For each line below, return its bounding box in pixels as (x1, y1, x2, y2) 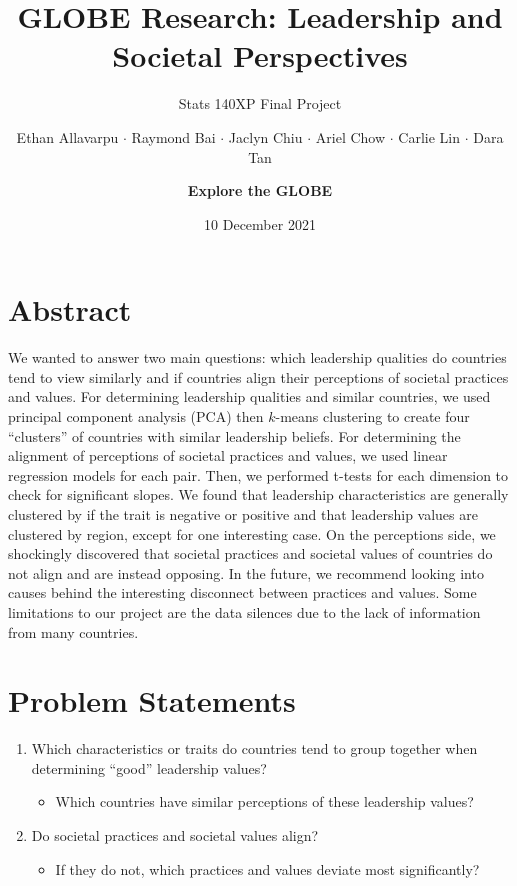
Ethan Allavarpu (16, 126, 119, 147)
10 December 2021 (204, 213, 316, 234)
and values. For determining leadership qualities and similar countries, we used (8, 386, 491, 407)
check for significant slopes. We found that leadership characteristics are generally (8, 484, 509, 505)
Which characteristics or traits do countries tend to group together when (31, 738, 478, 759)
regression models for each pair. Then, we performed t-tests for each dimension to (8, 464, 509, 485)
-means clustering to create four (275, 406, 470, 426)
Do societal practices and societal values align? (31, 825, 319, 846)
